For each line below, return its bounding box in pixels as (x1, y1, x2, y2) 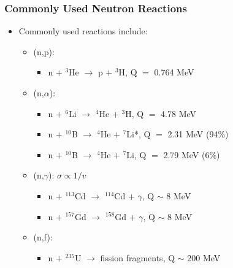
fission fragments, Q (100, 251, 175, 264)
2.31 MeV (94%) (167, 128, 229, 140)
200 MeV (187, 251, 221, 264)
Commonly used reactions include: (18, 25, 148, 37)
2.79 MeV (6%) (163, 148, 220, 161)
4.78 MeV (161, 107, 197, 120)
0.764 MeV (154, 66, 194, 78)
